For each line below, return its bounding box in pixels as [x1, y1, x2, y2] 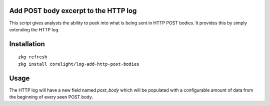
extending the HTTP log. [9, 26, 60, 32]
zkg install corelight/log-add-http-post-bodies [18, 61, 139, 67]
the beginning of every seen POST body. [9, 94, 93, 100]
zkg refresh [18, 54, 47, 60]
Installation [9, 40, 45, 48]
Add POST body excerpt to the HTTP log [9, 6, 137, 15]
